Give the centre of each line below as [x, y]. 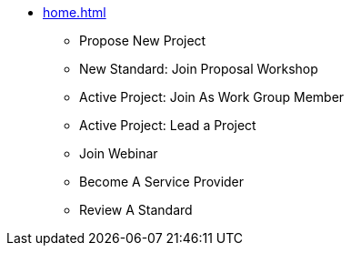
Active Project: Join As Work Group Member [212, 97]
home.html [75, 12]
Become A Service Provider [162, 182]
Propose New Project [143, 40]
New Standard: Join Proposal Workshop [199, 69]
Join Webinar [119, 153]
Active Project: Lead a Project [168, 125]
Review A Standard [136, 210]
